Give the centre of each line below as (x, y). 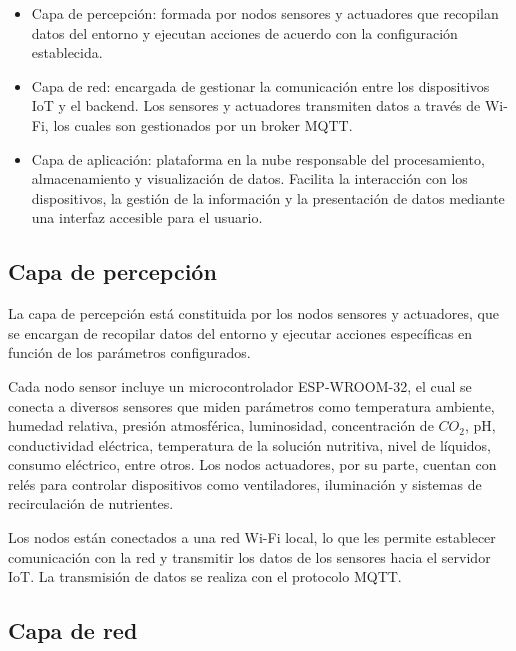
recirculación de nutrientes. (91, 503)
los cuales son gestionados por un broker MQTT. (203, 124)
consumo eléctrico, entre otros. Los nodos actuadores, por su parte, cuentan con (252, 464)
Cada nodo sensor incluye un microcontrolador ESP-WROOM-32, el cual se (240, 385)
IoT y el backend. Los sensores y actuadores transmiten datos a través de (256, 105)
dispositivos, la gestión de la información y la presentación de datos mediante (268, 197)
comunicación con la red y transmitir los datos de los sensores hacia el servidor (249, 556)
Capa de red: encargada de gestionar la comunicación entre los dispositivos (260, 85)
